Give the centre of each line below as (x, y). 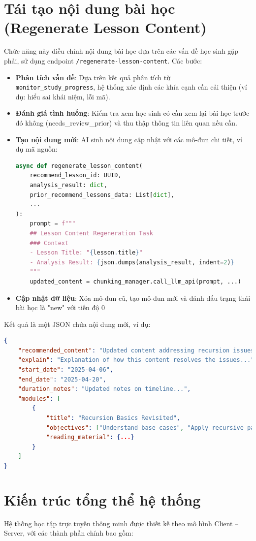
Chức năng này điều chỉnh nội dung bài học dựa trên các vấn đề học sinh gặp (121, 51)
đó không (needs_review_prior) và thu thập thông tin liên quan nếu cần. (126, 123)
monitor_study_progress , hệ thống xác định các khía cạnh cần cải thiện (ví (131, 87)
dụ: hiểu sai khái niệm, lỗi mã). (63, 96)
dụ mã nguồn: (36, 149)
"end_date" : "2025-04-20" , (62, 379)
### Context (49, 243)
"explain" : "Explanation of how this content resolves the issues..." (136, 360)
